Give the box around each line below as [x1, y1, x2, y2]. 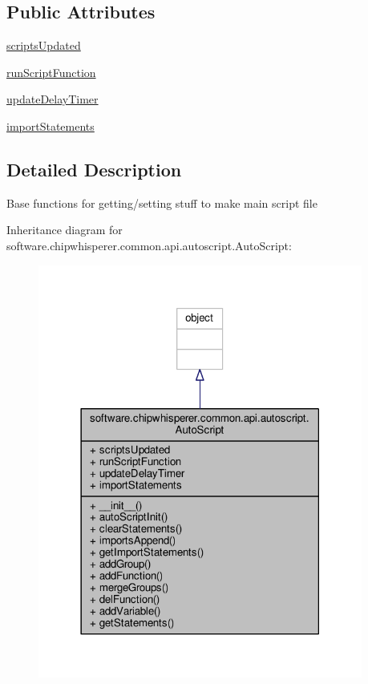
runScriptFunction [6, 63, 96, 80]
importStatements [6, 117, 95, 134]
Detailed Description [6, 156, 182, 181]
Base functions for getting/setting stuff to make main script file [6, 194, 317, 211]
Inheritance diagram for [6, 221, 123, 238]
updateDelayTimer [6, 91, 99, 107]
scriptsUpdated [6, 37, 81, 54]
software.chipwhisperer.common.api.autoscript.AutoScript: [6, 237, 292, 253]
